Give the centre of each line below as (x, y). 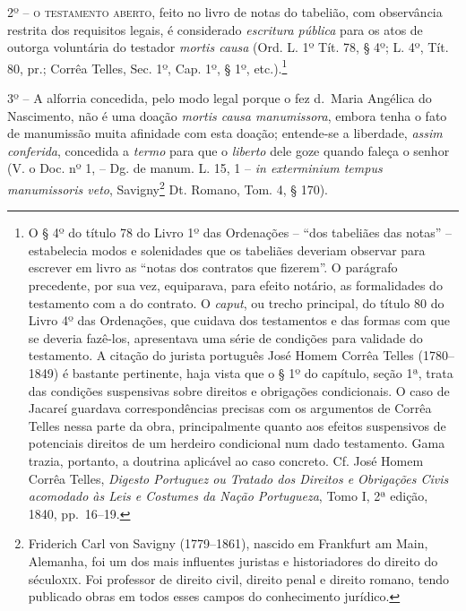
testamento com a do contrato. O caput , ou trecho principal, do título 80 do (236, 302)
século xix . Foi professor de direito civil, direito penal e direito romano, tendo (239, 578)
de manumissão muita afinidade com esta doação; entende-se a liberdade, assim (225, 133)
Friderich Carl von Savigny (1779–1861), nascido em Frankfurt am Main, (228, 543)
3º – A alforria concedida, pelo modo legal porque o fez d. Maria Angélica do (220, 98)
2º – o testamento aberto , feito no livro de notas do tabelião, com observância (225, 12)
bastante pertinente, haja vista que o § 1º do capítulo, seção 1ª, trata (263, 373)
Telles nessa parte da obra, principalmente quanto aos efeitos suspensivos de (237, 425)
